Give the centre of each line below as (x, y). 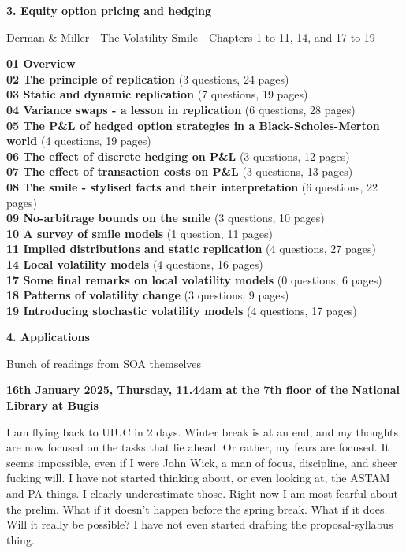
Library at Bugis (52, 405)
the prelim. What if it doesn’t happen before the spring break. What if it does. (197, 508)
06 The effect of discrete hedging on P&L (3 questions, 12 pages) (178, 156)
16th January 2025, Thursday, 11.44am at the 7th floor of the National (203, 390)
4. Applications (48, 337)
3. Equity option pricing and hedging (109, 10)
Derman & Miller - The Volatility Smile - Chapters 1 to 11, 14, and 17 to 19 (191, 37)
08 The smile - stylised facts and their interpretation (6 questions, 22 (192, 186)
